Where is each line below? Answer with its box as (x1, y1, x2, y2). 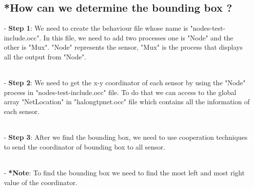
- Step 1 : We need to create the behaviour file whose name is (4, 23, 188, 33)
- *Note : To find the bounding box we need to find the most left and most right (4, 167, 245, 177)
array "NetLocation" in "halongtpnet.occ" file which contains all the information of (4, 96, 250, 107)
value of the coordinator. (4, 177, 78, 187)
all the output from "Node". (4, 51, 86, 61)
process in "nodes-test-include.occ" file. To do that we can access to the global (4, 87, 236, 97)
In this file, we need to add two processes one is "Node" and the (43, 32, 234, 42)
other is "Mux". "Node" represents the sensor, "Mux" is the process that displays (4, 42, 243, 52)
